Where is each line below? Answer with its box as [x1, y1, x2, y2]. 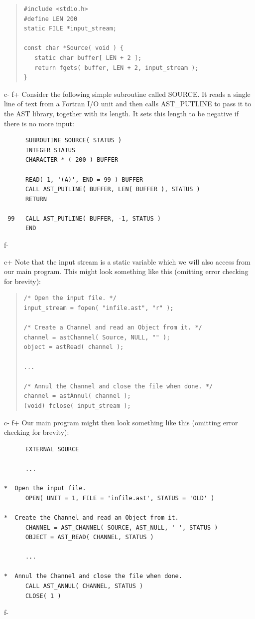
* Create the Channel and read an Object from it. [4, 514, 179, 521]
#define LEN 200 [23, 15, 78, 22]
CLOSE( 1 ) [25, 592, 61, 600]
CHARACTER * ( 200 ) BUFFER [25, 156, 119, 164]
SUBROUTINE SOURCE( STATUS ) [25, 137, 122, 144]
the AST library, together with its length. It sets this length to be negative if [4, 108, 239, 118]
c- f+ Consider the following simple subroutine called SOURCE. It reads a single [4, 88, 251, 99]
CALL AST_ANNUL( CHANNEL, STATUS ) [25, 583, 143, 590]
